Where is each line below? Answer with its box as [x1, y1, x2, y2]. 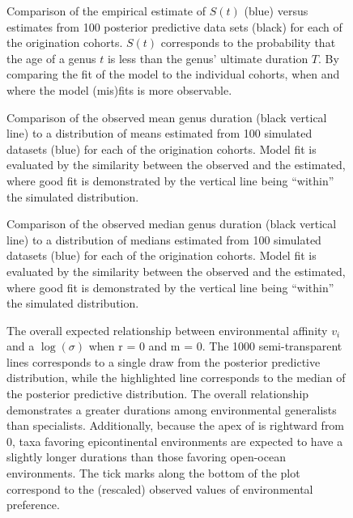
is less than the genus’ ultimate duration [107, 49, 308, 66]
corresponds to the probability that [160, 34, 336, 51]
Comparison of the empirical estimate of [6, 2, 206, 19]
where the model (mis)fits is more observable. [6, 81, 232, 98]
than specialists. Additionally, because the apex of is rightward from [6, 417, 345, 434]
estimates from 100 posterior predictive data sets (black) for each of [6, 18, 342, 35]
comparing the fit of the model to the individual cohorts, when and [6, 66, 340, 83]
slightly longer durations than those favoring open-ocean [6, 448, 286, 465]
